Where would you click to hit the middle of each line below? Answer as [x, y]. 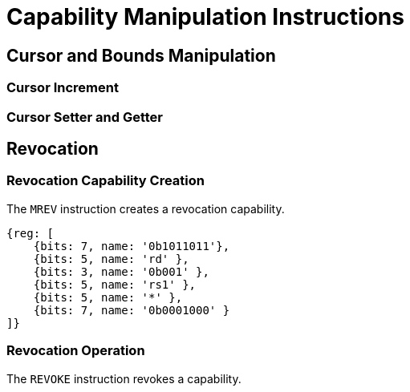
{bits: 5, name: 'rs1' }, [115, 284]
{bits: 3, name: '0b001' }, [121, 271]
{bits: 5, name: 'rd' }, [111, 259]
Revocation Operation [76, 351]
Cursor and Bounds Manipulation [141, 55]
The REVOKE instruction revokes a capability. [124, 378]
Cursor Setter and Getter [85, 117]
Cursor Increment [63, 88]
